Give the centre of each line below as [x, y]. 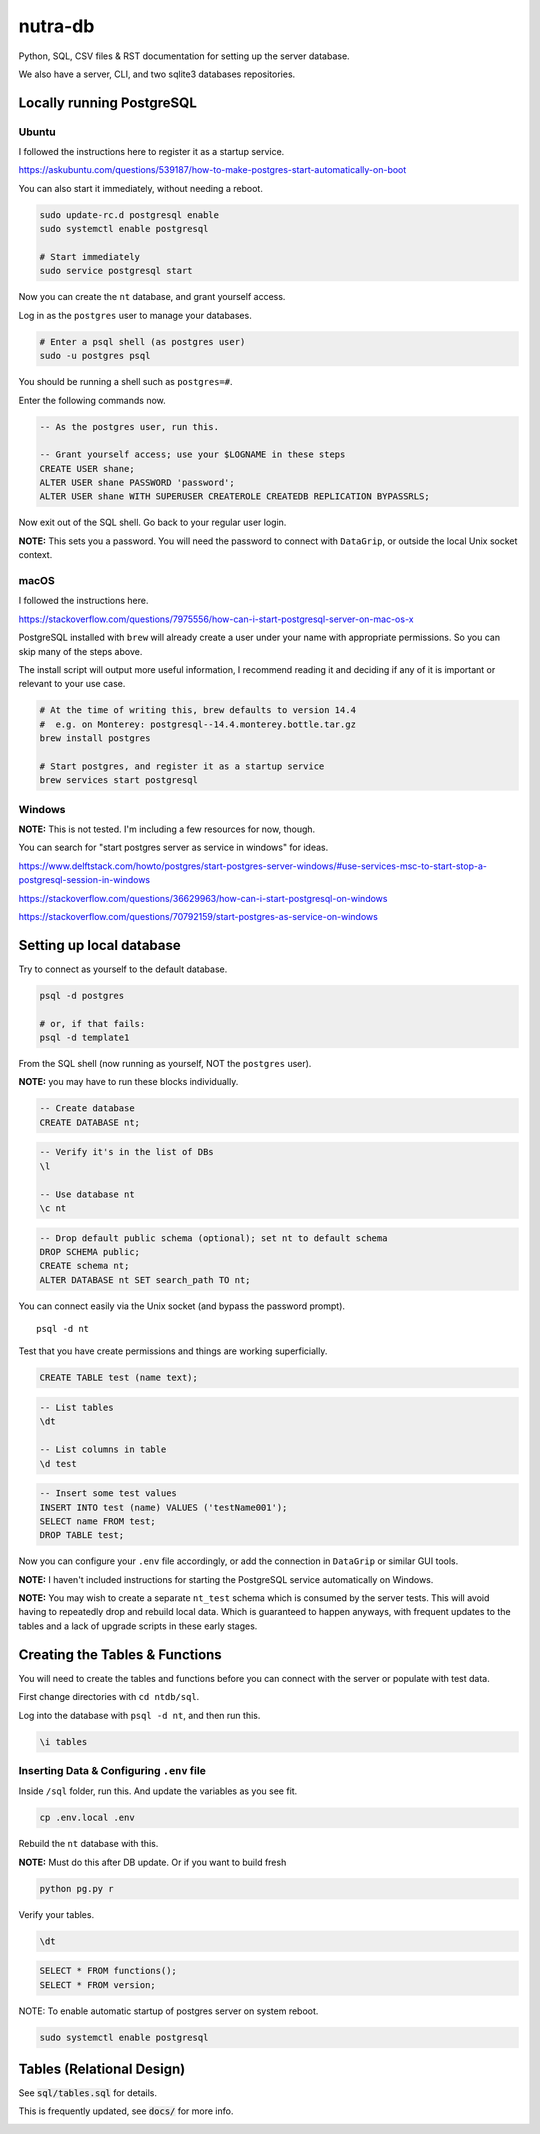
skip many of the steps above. [80, 651]
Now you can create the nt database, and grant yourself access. [152, 297]
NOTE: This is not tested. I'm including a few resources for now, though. [167, 829]
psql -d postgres [82, 995]
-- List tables [76, 1407]
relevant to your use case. [72, 684]
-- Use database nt [87, 1194]
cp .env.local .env [87, 1818]
